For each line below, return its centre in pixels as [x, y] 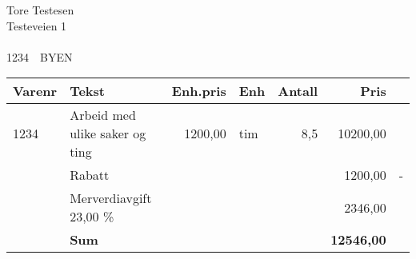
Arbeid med [103, 115]
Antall [298, 91]
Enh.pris [199, 91]
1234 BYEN [40, 56]
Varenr [35, 91]
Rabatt [90, 175]
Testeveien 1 [37, 25]
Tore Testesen [40, 10]
